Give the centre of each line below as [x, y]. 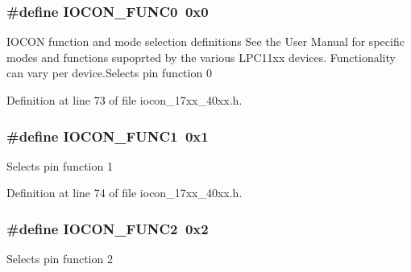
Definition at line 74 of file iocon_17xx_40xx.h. [125, 193]
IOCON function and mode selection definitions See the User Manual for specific [205, 41]
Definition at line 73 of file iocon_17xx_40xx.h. [125, 100]
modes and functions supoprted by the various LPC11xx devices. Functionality [201, 57]
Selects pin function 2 [60, 259]
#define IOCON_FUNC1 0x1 [108, 136]
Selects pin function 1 [60, 165]
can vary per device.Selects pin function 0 [109, 73]
